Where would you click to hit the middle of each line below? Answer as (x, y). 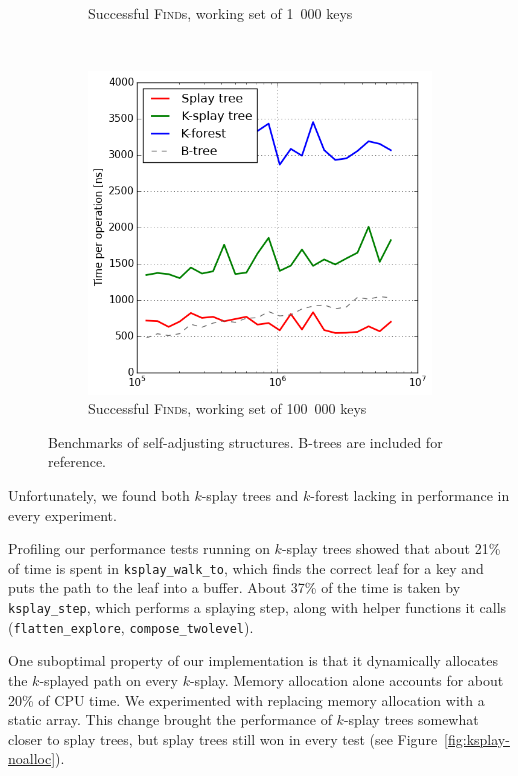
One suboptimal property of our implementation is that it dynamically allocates (253, 660)
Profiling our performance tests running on (139, 548)
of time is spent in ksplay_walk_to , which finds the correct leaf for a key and (246, 567)
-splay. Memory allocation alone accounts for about (346, 679)
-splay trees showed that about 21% (391, 548)
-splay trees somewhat (411, 719)
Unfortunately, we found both (99, 495)
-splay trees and (250, 495)
